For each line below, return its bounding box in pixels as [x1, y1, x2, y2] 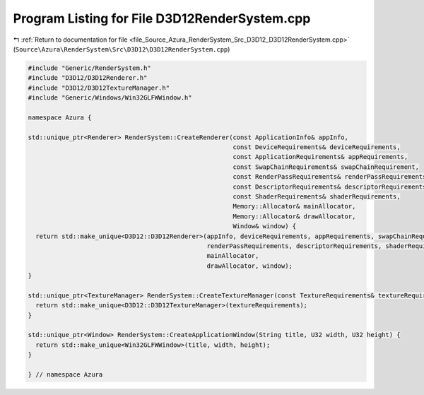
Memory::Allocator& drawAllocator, [232, 212, 356, 220]
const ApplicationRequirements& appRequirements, [232, 153, 408, 161]
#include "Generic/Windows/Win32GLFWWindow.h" [28, 94, 192, 102]
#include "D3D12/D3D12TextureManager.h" [28, 83, 170, 92]
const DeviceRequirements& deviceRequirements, [232, 143, 401, 151]
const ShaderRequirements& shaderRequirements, [232, 193, 401, 201]
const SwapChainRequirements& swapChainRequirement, [232, 163, 420, 171]
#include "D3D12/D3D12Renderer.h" [28, 74, 148, 82]
